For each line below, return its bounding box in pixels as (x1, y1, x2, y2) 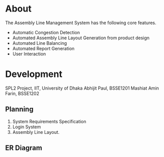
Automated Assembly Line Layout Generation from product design (12, 35, 149, 41)
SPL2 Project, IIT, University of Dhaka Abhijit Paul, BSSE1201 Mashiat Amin (5, 85, 159, 91)
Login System (12, 124, 41, 130)
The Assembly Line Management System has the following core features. (5, 20, 156, 26)
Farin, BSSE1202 (5, 90, 39, 96)
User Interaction (12, 51, 46, 57)
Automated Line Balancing (12, 40, 67, 46)
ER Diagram (5, 144, 43, 152)
